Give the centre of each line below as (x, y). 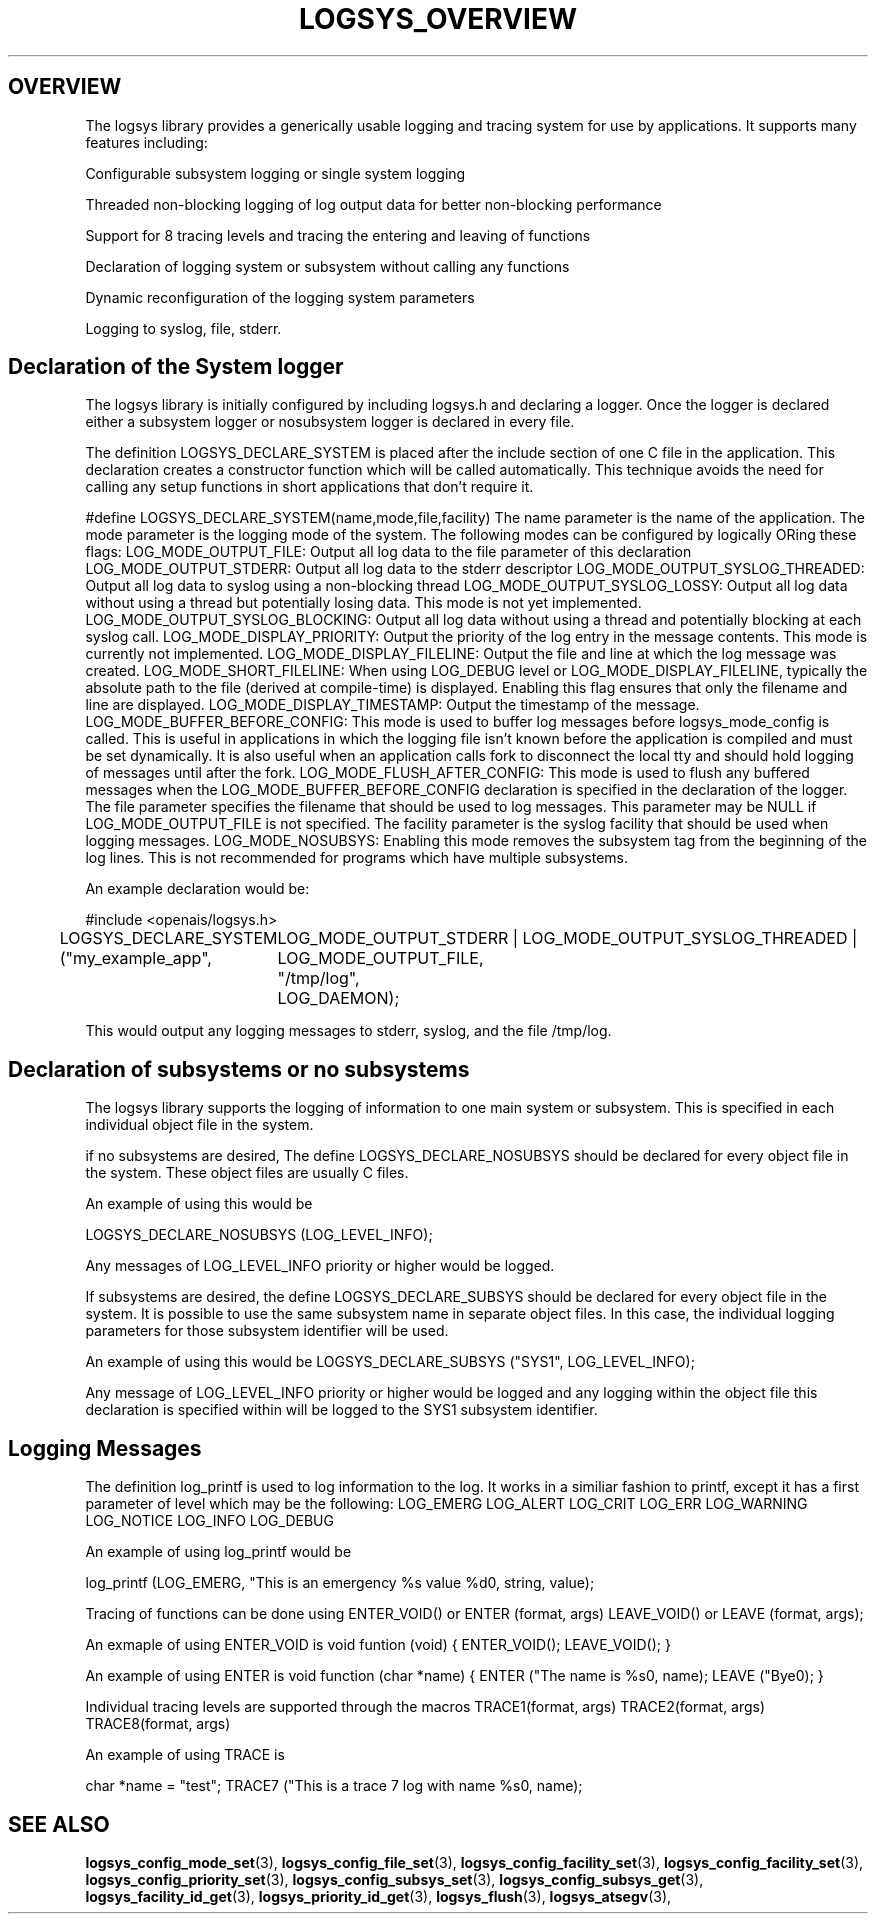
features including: (146, 142)
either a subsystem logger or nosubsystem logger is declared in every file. (330, 422)
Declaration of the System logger (176, 367)
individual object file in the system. (199, 1125)
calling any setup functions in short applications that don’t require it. (309, 487)
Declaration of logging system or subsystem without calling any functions (327, 266)
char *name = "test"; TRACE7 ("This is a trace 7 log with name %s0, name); (334, 1786)
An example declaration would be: (197, 889)
